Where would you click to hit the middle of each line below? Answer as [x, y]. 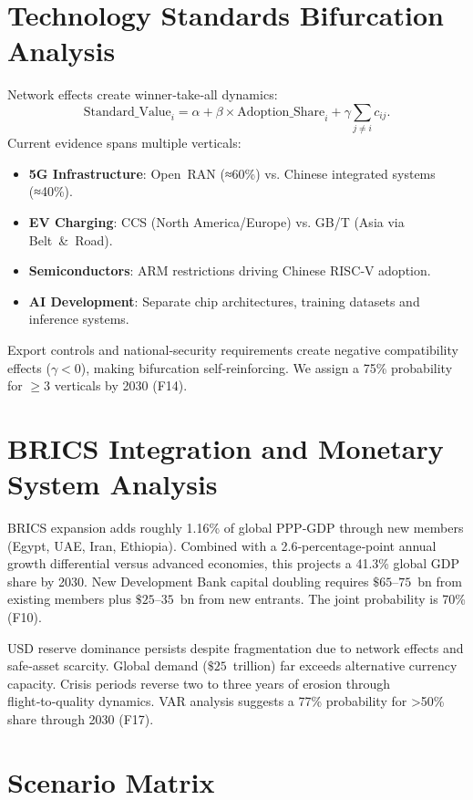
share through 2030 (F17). [81, 719]
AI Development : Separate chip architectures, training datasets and [224, 301]
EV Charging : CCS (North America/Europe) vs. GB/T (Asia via [216, 222]
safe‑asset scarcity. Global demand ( [108, 665]
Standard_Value [127, 112]
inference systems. [79, 319]
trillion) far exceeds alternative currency [345, 665]
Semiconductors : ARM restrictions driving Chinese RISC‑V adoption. [230, 270]
